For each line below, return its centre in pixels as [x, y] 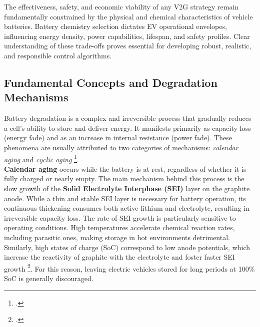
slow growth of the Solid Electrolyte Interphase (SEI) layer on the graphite [127, 188]
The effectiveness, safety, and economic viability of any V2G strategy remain [121, 6]
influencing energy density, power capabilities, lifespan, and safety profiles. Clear [127, 36]
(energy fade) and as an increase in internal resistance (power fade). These [118, 138]
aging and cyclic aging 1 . [41, 158]
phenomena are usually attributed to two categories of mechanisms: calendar [121, 147]
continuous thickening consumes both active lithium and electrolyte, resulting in [127, 208]
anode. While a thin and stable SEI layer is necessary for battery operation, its [125, 198]
